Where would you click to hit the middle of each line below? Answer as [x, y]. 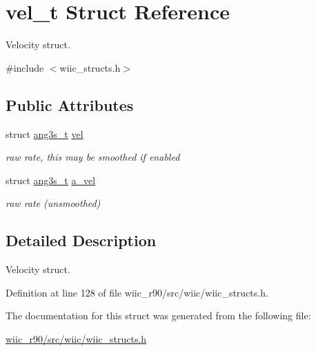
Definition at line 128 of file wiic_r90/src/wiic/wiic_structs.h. [137, 292]
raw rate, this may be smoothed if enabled [93, 157]
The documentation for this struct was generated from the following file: [158, 315]
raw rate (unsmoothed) [53, 203]
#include [25, 67]
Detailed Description [81, 240]
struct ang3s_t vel [45, 133]
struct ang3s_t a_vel [51, 180]
